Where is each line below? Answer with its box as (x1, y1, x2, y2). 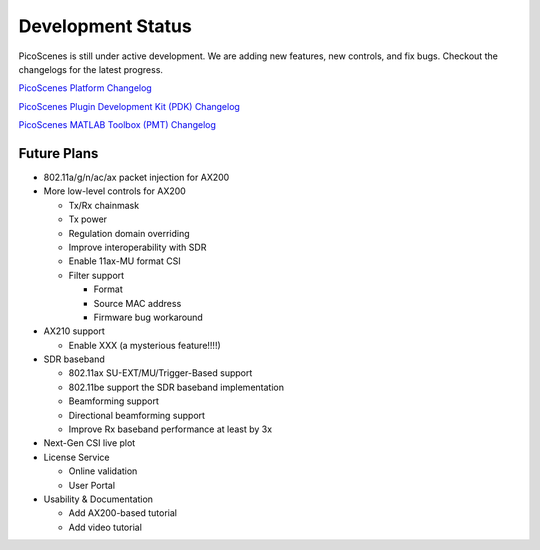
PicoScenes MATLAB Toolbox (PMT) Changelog (18, 119, 217, 131)
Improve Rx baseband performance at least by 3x (68, 423, 273, 435)
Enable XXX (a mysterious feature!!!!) (68, 339, 222, 351)
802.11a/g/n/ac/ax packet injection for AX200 (43, 171, 230, 184)
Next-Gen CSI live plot (43, 437, 136, 449)
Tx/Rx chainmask (68, 199, 140, 211)
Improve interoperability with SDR (68, 241, 207, 253)
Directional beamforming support (68, 409, 205, 421)
